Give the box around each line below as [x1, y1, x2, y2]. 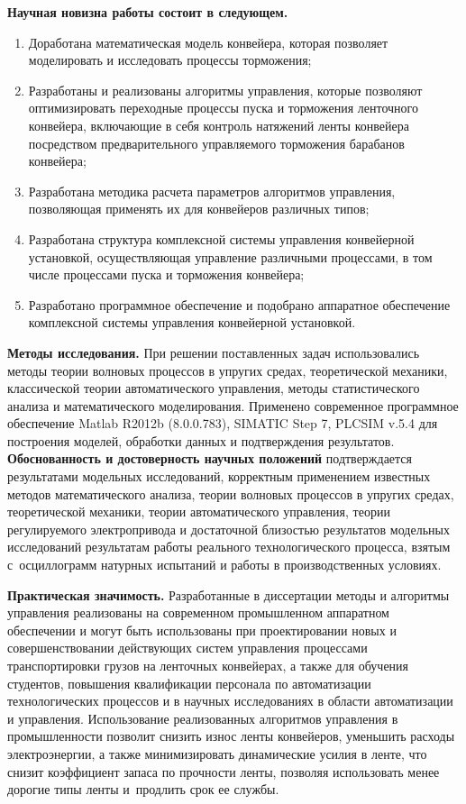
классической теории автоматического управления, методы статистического [7, 379, 420, 397]
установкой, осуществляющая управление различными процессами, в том [28, 247, 433, 266]
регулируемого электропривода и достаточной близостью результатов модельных [7, 519, 450, 538]
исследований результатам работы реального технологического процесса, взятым [7, 537, 451, 556]
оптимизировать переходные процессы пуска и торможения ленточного [28, 98, 418, 117]
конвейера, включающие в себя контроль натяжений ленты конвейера [28, 115, 409, 134]
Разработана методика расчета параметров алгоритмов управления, [28, 181, 396, 200]
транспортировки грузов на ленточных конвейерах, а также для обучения [7, 656, 409, 674]
